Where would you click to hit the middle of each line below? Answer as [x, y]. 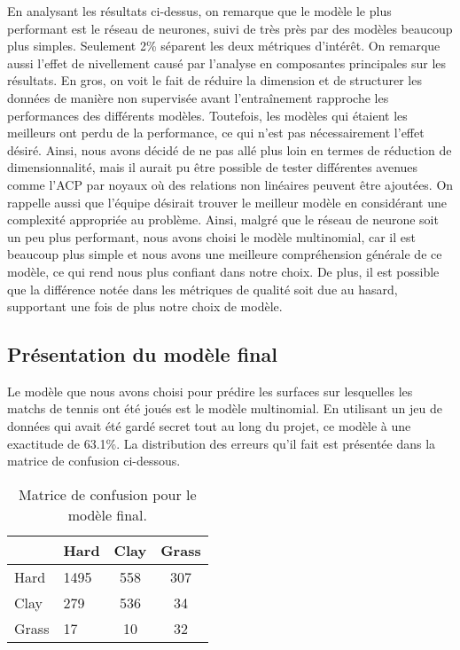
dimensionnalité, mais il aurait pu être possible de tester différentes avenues [213, 167]
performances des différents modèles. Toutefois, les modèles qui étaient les [207, 115]
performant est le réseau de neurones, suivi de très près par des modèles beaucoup [230, 28]
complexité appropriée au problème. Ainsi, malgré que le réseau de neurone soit [223, 219]
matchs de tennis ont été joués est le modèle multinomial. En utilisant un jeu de [225, 408]
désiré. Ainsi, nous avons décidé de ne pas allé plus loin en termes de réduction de [230, 149]
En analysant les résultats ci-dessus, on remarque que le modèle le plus [199, 11]
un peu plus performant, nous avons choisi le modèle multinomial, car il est [211, 236]
